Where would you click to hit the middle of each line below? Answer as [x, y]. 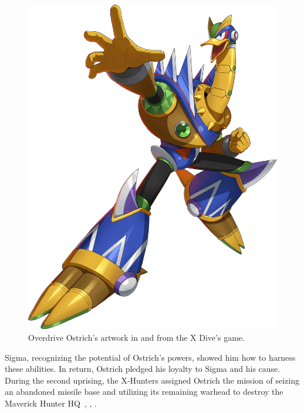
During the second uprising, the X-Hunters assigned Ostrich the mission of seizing [152, 380]
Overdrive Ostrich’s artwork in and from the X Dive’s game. [136, 337]
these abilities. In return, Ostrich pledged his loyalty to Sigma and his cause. [143, 369]
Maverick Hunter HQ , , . [51, 403]
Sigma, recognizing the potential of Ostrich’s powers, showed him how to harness [150, 357]
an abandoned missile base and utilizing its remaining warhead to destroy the [144, 392]
